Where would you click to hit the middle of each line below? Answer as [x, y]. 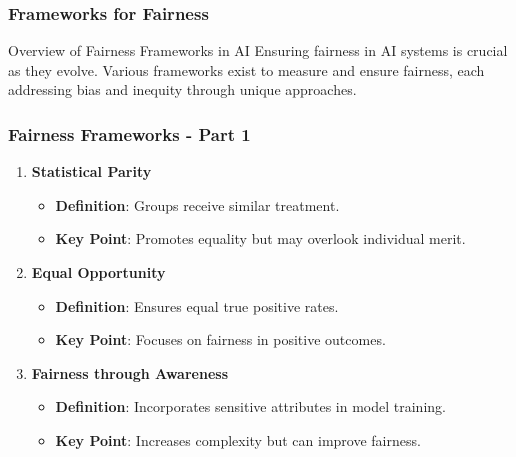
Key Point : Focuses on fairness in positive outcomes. [220, 339]
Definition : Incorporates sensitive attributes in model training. [250, 406]
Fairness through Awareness [129, 372]
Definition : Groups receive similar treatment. [197, 204]
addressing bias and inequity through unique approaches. [182, 89]
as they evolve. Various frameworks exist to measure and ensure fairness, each [246, 69]
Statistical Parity [91, 171]
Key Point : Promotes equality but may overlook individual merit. [260, 238]
